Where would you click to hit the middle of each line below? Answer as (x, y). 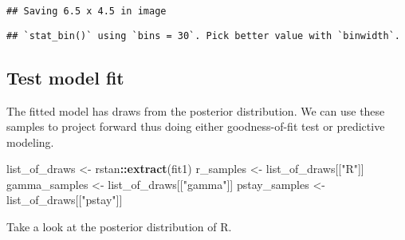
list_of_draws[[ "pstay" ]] (65, 200)
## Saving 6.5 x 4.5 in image (87, 11)
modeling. (30, 142)
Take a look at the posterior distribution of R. (119, 227)
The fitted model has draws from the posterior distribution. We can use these (196, 110)
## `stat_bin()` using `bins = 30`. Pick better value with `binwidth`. (203, 35)
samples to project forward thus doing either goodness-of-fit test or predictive (196, 126)
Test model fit (65, 77)
